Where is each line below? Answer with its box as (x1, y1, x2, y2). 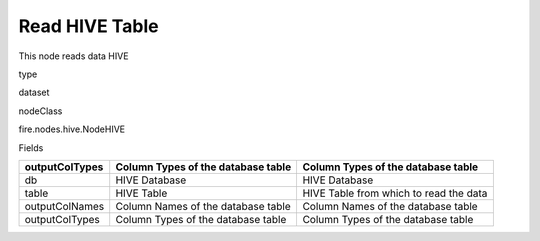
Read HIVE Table (18, 15, 159, 37)
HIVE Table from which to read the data (302, 186, 488, 200)
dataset (18, 86, 50, 99)
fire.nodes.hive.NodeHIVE (18, 123, 126, 135)
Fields (18, 141, 44, 154)
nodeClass (18, 105, 63, 117)
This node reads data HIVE (18, 50, 129, 62)
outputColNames (24, 199, 105, 213)
